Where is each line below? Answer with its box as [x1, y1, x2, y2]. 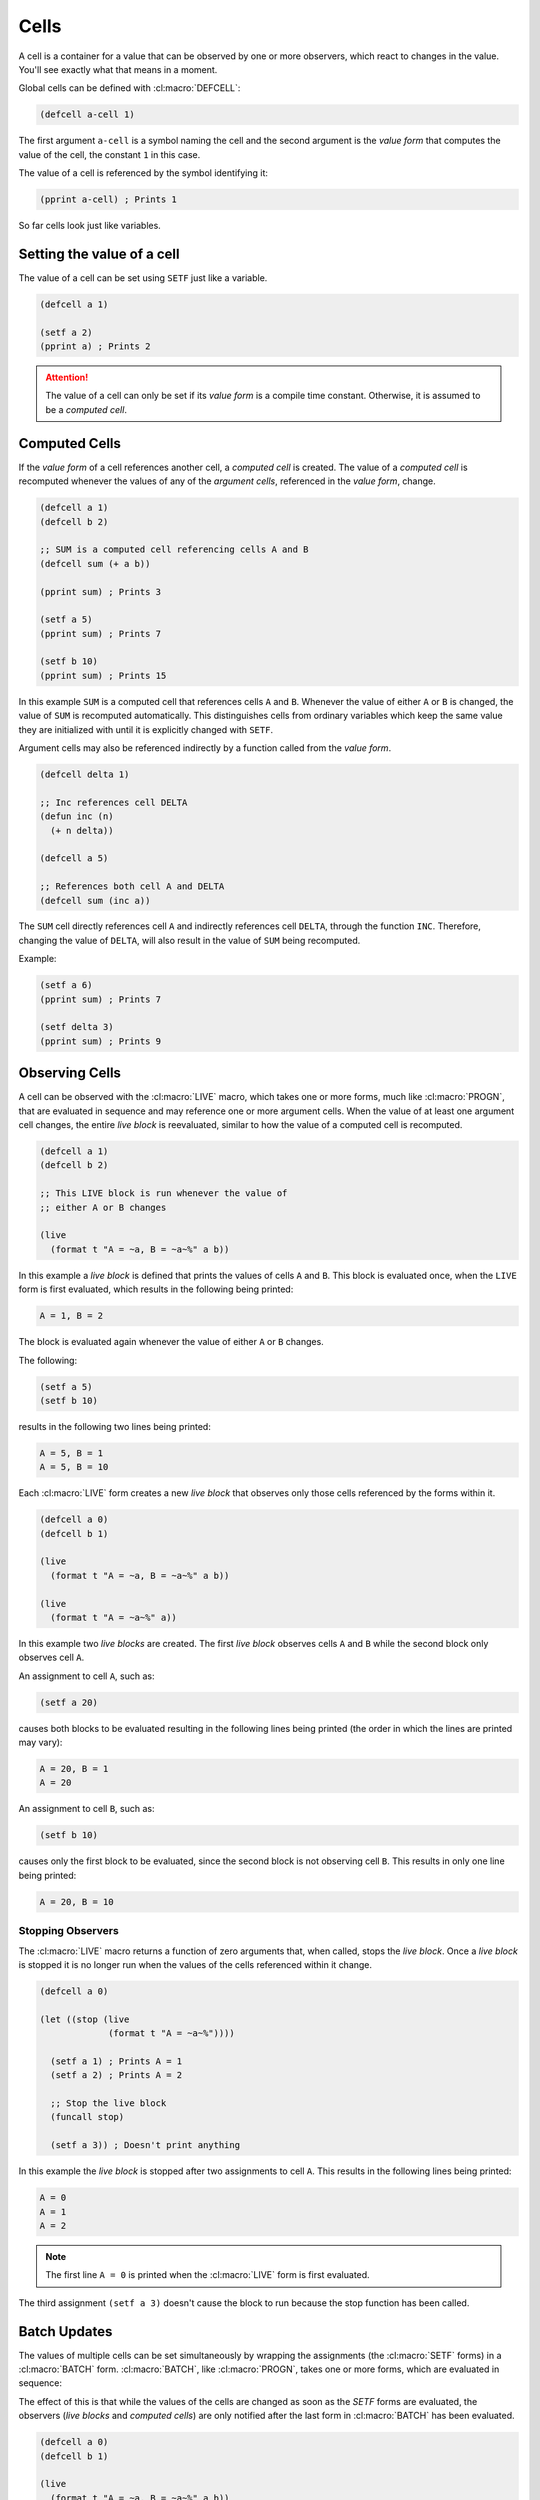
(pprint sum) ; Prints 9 [39, 1035, 162, 1047]
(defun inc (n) [39, 811, 114, 822]
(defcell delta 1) [39, 768, 130, 780]
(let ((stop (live [39, 2013, 130, 2025]
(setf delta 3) [39, 1021, 114, 1033]
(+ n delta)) [50, 825, 114, 836]
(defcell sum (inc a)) [39, 895, 151, 906]
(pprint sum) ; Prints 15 [39, 670, 167, 681]
